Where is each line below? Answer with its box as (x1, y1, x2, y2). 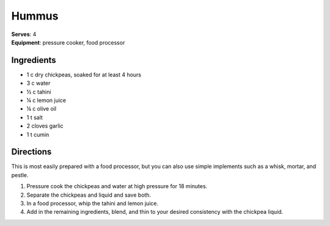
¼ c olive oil (26, 105, 57, 112)
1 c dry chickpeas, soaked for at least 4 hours (26, 71, 142, 78)
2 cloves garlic (26, 122, 64, 129)
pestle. (11, 171, 29, 178)
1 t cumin (26, 131, 50, 138)
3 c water (26, 79, 51, 87)
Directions (11, 147, 52, 157)
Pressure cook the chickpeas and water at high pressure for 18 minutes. (26, 183, 208, 190)
